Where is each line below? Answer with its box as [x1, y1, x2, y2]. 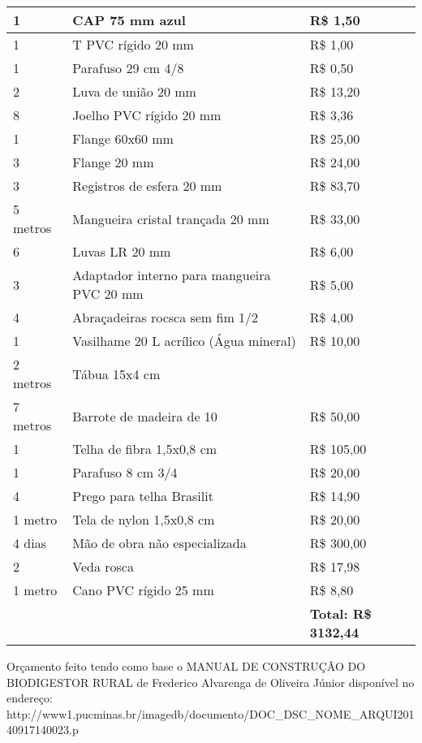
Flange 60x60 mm [72, 129, 174, 148]
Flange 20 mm [72, 153, 154, 171]
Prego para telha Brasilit [72, 486, 213, 505]
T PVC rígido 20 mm [72, 35, 194, 54]
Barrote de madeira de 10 [72, 406, 217, 425]
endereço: [6, 689, 53, 706]
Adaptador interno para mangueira [72, 266, 271, 284]
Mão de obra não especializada [72, 533, 247, 552]
